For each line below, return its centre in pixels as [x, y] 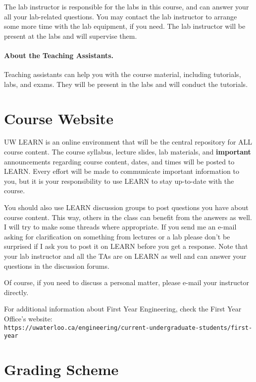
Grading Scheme [61, 369]
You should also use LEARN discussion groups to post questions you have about [126, 207]
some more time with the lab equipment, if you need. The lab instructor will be [125, 26]
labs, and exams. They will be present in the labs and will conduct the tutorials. [126, 84]
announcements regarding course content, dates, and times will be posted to [119, 161]
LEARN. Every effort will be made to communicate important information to [122, 171]
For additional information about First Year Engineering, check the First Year [123, 309]
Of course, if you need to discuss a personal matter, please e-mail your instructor [127, 282]
